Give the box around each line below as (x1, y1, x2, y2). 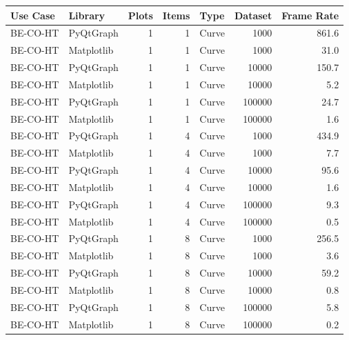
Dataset (234, 8, 272, 22)
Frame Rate (281, 8, 339, 22)
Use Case (10, 8, 55, 22)
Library (68, 8, 106, 22)
